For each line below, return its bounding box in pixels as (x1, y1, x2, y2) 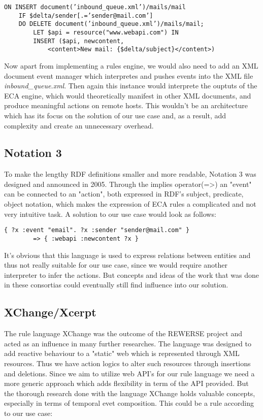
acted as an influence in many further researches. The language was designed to (4, 338, 252, 348)
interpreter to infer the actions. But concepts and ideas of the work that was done (4, 269, 259, 280)
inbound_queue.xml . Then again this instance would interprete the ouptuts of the (4, 80, 257, 91)
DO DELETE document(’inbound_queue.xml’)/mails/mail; (18, 20, 204, 28)
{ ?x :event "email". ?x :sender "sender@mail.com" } (4, 227, 190, 234)
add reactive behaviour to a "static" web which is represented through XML (4, 348, 240, 359)
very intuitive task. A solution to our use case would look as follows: (4, 208, 216, 219)
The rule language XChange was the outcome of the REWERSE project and (4, 328, 242, 339)
